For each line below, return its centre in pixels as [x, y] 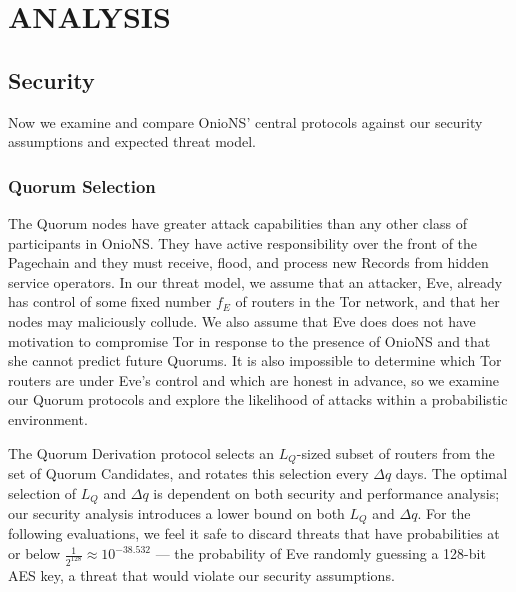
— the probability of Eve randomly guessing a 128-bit [320, 553]
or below [34, 553]
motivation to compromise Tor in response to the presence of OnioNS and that [249, 340]
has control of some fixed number [110, 301]
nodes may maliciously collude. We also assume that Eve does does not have [242, 320]
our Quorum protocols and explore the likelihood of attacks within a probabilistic [258, 399]
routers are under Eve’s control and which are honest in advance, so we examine [254, 379]
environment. [48, 418]
